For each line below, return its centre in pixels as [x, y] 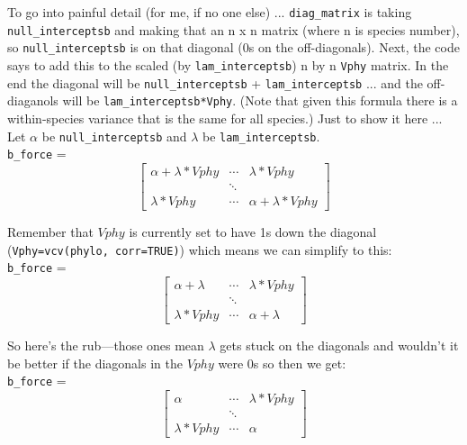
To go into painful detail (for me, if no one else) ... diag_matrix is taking [210, 12]
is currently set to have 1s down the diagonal [253, 231]
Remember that [50, 231]
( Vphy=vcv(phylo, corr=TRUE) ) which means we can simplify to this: [200, 249]
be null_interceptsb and [114, 136]
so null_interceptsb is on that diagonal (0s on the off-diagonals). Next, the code [233, 47]
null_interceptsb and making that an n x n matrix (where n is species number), [233, 29]
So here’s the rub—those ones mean [106, 345]
